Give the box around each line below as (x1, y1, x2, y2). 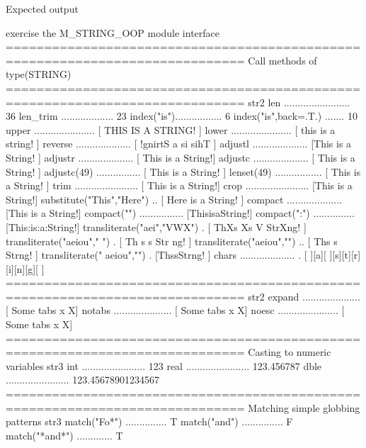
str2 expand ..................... (248, 289, 360, 303)
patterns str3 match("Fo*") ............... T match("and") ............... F (6, 414, 293, 429)
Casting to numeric (248, 345, 331, 359)
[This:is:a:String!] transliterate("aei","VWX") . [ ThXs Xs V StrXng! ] (6, 219, 307, 234)
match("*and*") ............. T (6, 427, 123, 442)
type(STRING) (6, 67, 72, 82)
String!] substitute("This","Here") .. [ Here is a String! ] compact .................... (6, 191, 342, 206)
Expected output (6, 1, 79, 16)
